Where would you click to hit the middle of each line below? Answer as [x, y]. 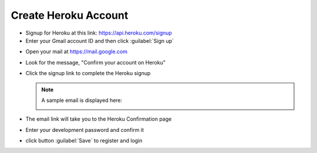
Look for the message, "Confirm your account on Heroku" [96, 62]
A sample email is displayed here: [82, 100]
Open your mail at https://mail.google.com [77, 52]
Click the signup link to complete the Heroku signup [88, 73]
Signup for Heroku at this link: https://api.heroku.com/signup [99, 33]
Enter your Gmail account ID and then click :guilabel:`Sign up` [100, 40]
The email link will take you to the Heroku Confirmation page [99, 119]
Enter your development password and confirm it [85, 130]
